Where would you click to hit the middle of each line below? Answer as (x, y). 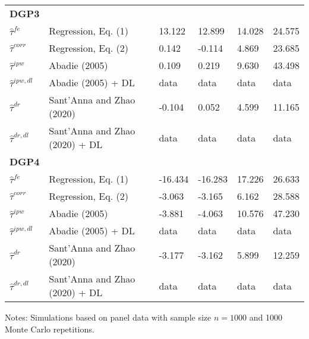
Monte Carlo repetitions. (50, 329)
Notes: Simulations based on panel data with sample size (108, 317)
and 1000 (266, 317)
